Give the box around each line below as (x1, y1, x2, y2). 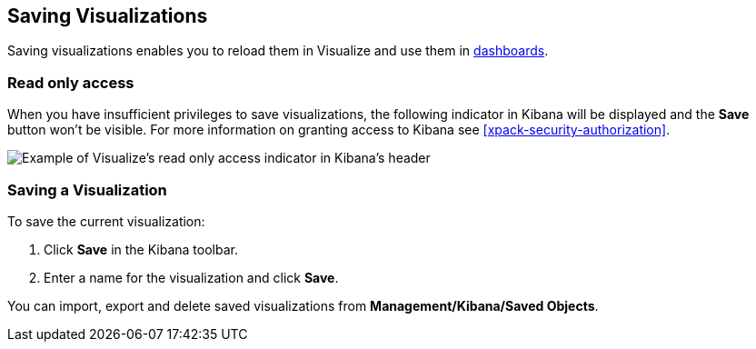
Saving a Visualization (7, 180, 167, 199)
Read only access (7, 73, 134, 92)
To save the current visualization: (7, 213, 205, 229)
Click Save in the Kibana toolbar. (44, 241, 238, 257)
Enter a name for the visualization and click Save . (44, 269, 339, 285)
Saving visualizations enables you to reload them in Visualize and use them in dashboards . (7, 43, 549, 59)
